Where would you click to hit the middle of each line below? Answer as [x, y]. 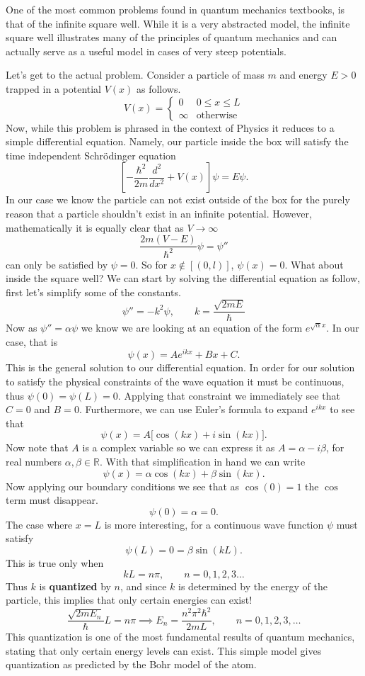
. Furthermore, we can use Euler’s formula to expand [193, 409]
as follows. [159, 88]
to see [342, 409]
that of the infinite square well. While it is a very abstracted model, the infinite [178, 23]
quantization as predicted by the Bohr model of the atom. [131, 664]
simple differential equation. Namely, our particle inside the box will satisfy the [177, 141]
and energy [303, 75]
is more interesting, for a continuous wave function [214, 524]
